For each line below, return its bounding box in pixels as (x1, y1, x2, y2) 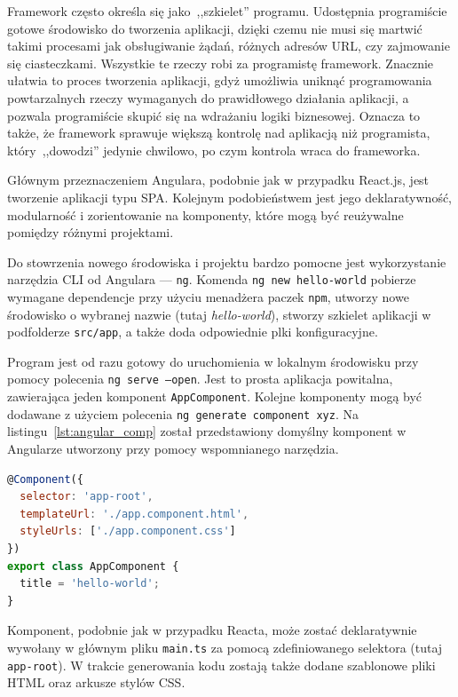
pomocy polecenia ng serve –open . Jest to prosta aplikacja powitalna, (7, 369, 393, 388)
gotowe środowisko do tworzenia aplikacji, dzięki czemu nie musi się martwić (7, 19, 422, 37)
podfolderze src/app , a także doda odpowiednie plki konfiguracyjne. (7, 322, 378, 341)
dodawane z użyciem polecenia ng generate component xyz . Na (7, 404, 359, 423)
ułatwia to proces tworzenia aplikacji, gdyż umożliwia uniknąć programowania (7, 71, 432, 90)
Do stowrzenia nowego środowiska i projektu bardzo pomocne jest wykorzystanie (7, 252, 446, 271)
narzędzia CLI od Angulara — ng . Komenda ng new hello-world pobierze (7, 270, 416, 289)
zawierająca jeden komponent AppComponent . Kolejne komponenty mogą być (7, 387, 422, 406)
